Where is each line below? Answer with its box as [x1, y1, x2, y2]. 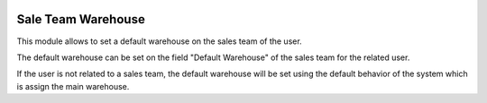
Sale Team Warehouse [16, 12, 146, 27]
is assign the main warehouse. [16, 81, 130, 91]
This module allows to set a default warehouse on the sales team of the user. [16, 36, 302, 47]
